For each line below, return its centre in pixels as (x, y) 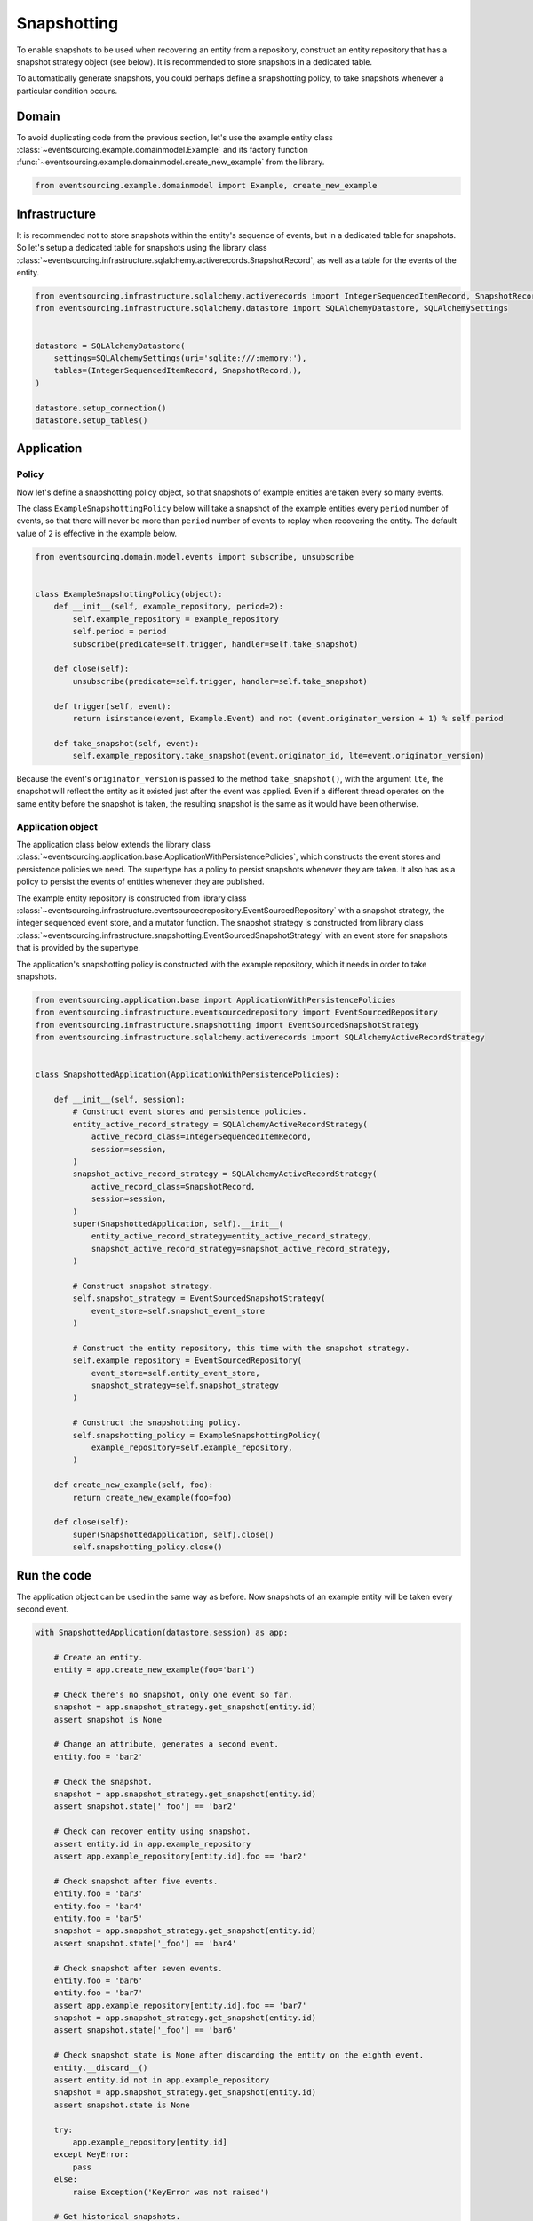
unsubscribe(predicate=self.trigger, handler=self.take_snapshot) (220, 681)
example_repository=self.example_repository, (192, 1447)
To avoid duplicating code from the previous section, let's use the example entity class (175, 137)
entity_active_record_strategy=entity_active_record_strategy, (232, 1236)
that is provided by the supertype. (79, 948)
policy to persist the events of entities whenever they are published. (140, 882)
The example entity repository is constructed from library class (131, 898)
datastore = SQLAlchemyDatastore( (110, 346)
